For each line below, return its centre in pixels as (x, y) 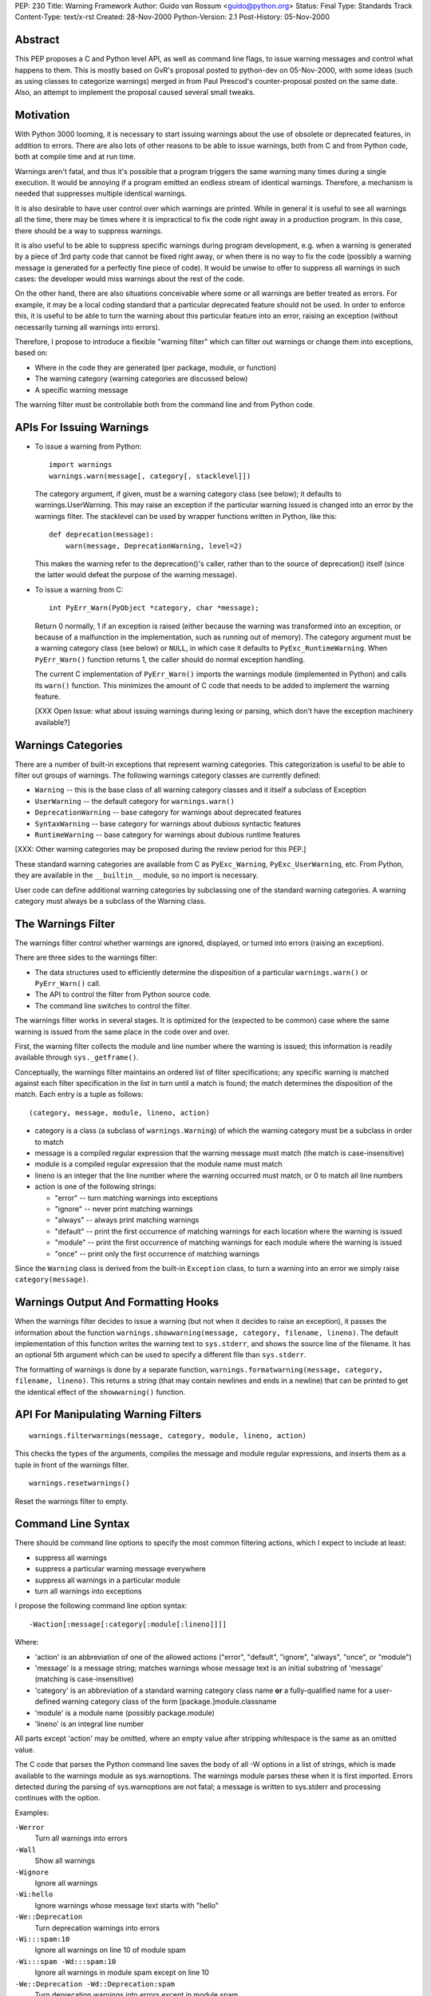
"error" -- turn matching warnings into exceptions (136, 1198)
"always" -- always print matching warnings (127, 1220)
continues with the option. (57, 1798)
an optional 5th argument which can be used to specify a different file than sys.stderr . (160, 1355)
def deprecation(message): (102, 535)
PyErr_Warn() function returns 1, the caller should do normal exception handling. (170, 659)
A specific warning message (81, 390)
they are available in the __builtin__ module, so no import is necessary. (136, 875)
